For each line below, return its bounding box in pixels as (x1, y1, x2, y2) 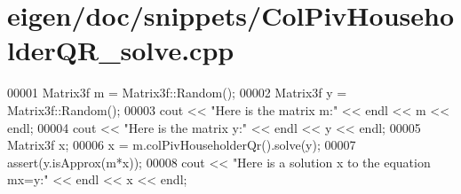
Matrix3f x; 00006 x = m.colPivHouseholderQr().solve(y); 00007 (7, 136, 356, 154)
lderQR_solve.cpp (7, 32, 234, 68)
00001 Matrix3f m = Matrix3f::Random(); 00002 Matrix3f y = (7, 83, 347, 102)
